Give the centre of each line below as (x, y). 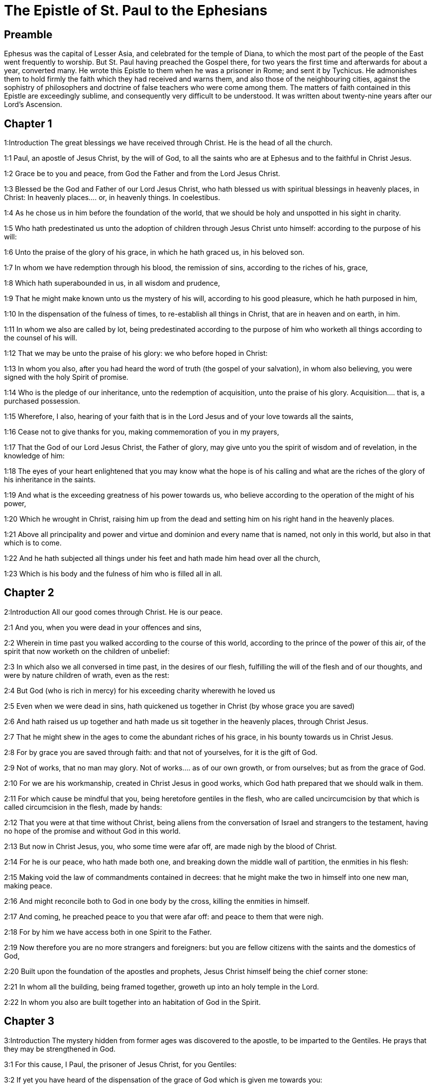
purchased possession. (42, 401)
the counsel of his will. (41, 338)
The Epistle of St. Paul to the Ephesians (136, 10)
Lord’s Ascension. (33, 105)
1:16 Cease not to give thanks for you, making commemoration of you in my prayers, (142, 432)
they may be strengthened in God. (60, 1049)
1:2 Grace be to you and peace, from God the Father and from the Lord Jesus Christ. (142, 174)
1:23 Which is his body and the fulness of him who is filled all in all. (113, 574)
